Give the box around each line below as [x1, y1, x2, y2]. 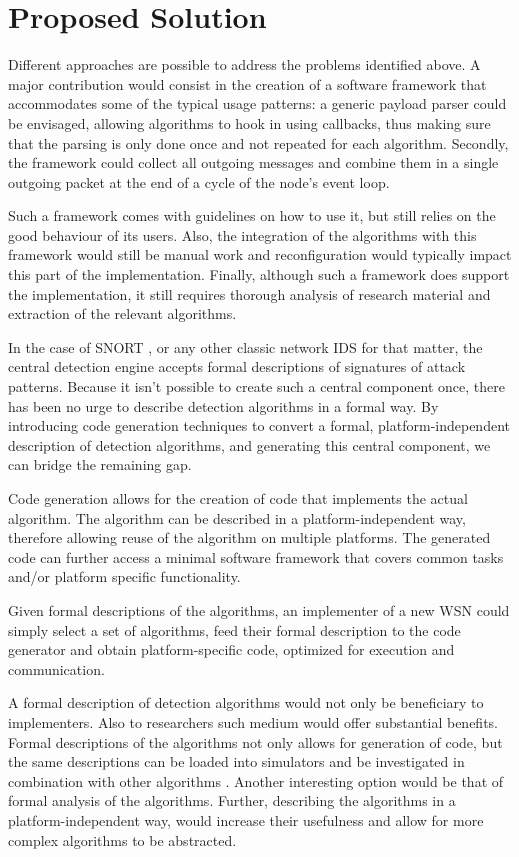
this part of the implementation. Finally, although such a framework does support [8, 264, 510, 285]
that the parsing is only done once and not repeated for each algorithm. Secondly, [8, 132, 509, 153]
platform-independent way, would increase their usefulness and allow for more [8, 809, 484, 830]
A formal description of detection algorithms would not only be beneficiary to [8, 692, 484, 713]
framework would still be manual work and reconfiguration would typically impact [8, 244, 512, 265]
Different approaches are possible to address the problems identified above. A [8, 54, 481, 75]
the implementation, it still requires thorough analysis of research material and [8, 283, 491, 304]
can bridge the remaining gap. [8, 454, 192, 475]
